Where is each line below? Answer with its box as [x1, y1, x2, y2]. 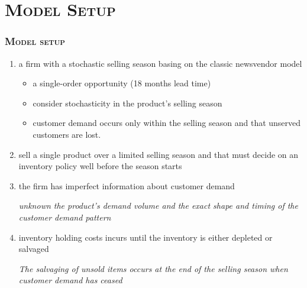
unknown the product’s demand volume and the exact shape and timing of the [18, 199, 298, 212]
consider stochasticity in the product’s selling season [33, 96, 222, 109]
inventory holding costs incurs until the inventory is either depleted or [18, 231, 273, 243]
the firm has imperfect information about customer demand [18, 179, 235, 192]
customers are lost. [33, 128, 101, 140]
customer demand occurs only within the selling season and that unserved [33, 117, 301, 129]
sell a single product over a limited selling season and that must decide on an [18, 148, 299, 160]
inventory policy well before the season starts [18, 160, 182, 172]
